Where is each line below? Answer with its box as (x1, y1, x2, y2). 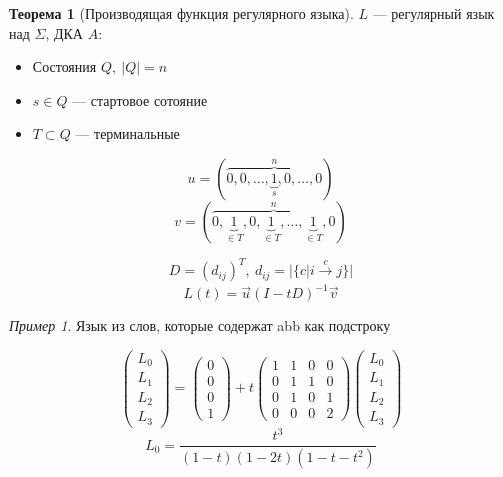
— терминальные (75, 123, 180, 144)
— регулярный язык (372, 3, 495, 23)
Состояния (32, 56, 97, 77)
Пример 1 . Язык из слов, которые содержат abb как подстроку (9, 315, 391, 336)
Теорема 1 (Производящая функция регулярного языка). (9, 3, 354, 23)
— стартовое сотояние (72, 89, 208, 110)
